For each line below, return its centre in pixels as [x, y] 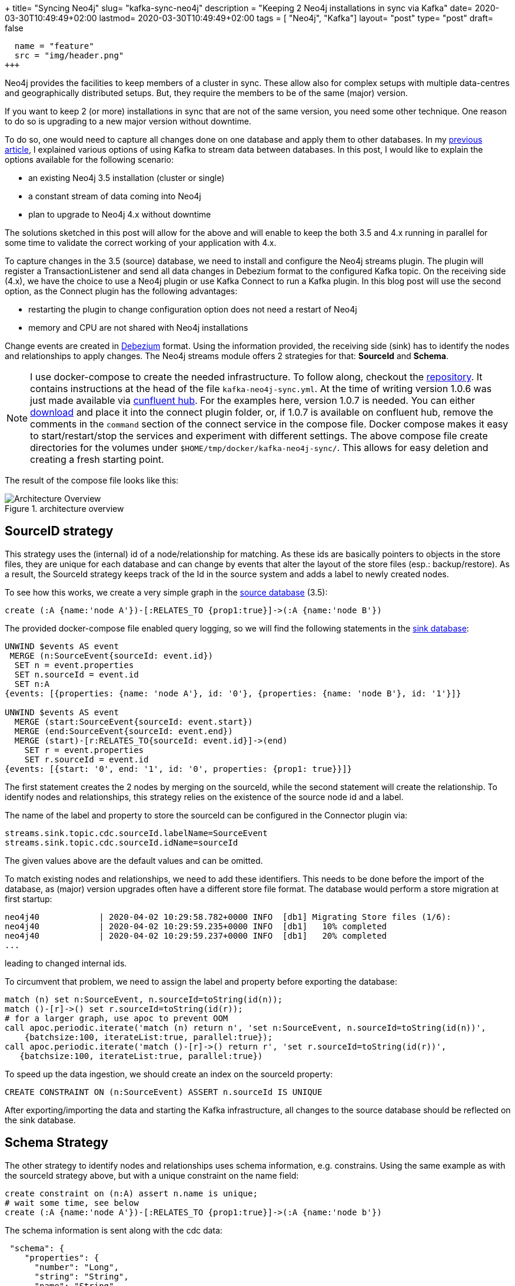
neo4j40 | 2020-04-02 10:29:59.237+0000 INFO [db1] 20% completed [196, 935]
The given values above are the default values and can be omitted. [134, 860]
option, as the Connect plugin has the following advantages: [121, 291]
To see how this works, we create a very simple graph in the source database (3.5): [166, 592]
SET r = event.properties [84, 750]
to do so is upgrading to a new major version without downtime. [128, 121]
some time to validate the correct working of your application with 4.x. [141, 243]
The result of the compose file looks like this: [92, 480]
